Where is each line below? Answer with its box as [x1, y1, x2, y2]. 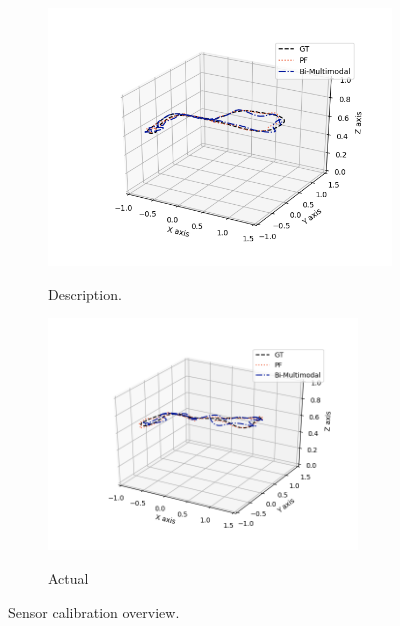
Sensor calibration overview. [8, 601, 180, 622]
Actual [48, 567, 89, 588]
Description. [48, 283, 122, 304]
